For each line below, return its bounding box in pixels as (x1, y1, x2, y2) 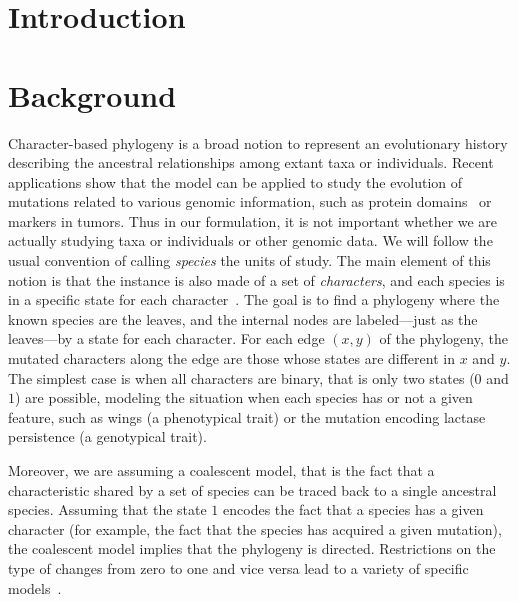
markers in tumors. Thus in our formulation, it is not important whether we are (8, 210, 498, 231)
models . (8, 577, 62, 598)
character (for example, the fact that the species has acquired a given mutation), (8, 518, 502, 539)
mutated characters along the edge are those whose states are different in (8, 348, 455, 369)
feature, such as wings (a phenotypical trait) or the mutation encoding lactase (8, 406, 486, 427)
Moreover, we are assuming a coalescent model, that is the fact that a (8, 460, 435, 480)
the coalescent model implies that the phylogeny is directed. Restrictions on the (8, 538, 496, 559)
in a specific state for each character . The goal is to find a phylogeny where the (8, 289, 500, 310)
